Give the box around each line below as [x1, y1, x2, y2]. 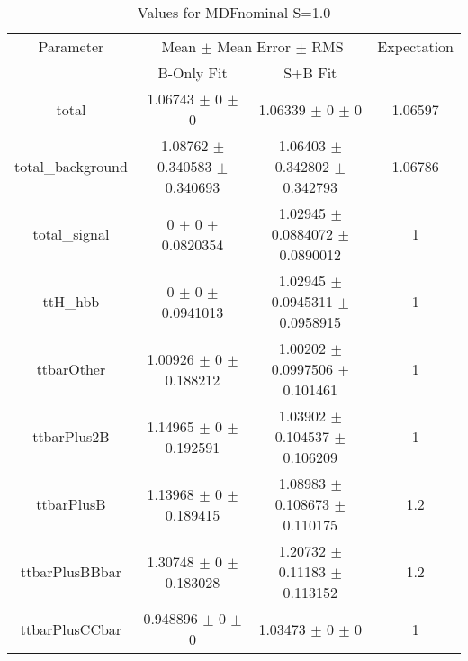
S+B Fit [283, 62, 337, 83]
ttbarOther [36, 358, 106, 379]
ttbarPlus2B [32, 426, 110, 447]
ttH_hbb [42, 291, 100, 312]
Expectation [377, 36, 454, 57]
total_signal [32, 223, 110, 244]
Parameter [38, 36, 104, 57]
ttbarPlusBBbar [20, 561, 121, 582]
